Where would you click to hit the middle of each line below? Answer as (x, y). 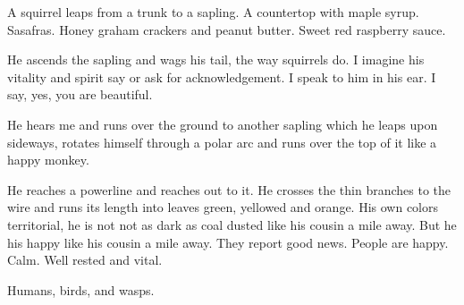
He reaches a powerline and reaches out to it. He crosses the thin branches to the (229, 189)
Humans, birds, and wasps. (81, 289)
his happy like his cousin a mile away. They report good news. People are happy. (228, 242)
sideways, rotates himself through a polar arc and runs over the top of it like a (222, 142)
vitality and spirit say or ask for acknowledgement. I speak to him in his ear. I (222, 76)
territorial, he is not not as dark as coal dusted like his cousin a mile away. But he (232, 224)
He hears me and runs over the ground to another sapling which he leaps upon (223, 124)
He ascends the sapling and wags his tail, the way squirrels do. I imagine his (216, 59)
